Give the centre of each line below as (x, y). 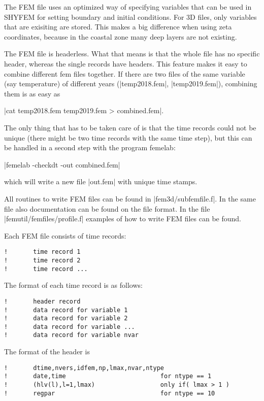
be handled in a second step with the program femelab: (90, 147)
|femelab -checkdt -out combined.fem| (62, 164)
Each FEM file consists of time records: (65, 235)
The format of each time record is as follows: (73, 285)
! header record (42, 301)
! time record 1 (42, 252)
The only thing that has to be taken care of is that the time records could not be (130, 127)
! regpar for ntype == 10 (110, 393)
